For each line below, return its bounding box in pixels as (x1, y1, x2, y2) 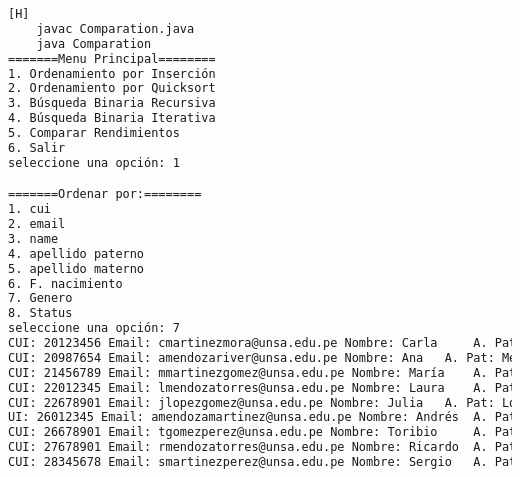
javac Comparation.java (36, 21, 195, 36)
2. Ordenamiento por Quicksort (8, 81, 216, 96)
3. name (8, 231, 59, 246)
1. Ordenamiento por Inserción (8, 66, 216, 81)
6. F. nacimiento (8, 276, 123, 291)
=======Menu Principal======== (8, 51, 216, 66)
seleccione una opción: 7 (8, 321, 180, 336)
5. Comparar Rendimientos (8, 126, 180, 140)
